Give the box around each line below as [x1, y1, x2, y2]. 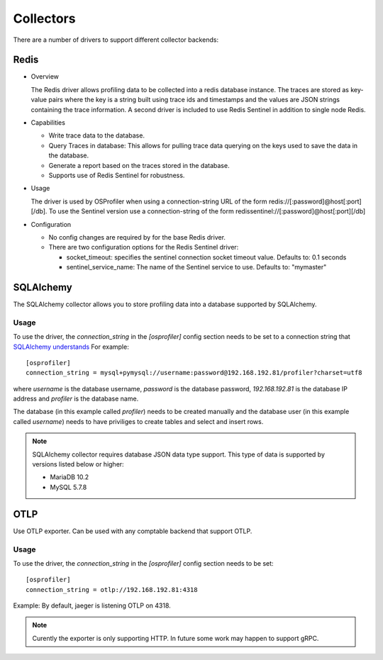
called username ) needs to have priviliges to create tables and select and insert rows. [13, 417, 264, 425]
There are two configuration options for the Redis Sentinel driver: [48, 243, 239, 252]
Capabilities [30, 118, 65, 127]
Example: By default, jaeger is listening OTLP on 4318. [13, 601, 172, 610]
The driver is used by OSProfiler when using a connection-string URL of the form [30, 197, 267, 206]
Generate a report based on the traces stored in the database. [48, 161, 230, 169]
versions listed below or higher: [32, 460, 124, 469]
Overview [30, 72, 60, 81]
